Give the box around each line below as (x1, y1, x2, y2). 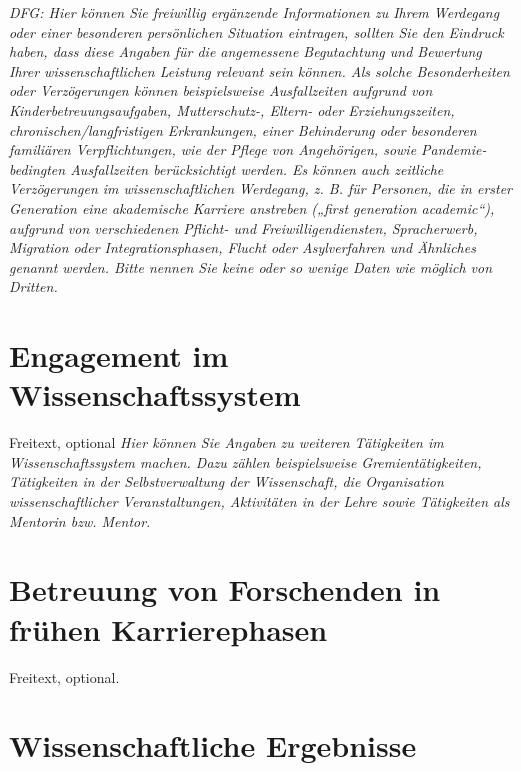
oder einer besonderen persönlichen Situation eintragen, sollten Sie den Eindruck (9, 21, 504, 42)
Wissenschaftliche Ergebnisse (9, 725, 417, 766)
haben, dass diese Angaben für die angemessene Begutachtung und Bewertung (9, 41, 482, 62)
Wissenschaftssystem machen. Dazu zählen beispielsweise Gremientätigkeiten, (9, 451, 482, 472)
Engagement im (9, 335, 229, 376)
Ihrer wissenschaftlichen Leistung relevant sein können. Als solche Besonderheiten (9, 60, 510, 81)
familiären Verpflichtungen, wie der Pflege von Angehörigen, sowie (9, 139, 417, 160)
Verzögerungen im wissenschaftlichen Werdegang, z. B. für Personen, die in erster (9, 178, 513, 199)
